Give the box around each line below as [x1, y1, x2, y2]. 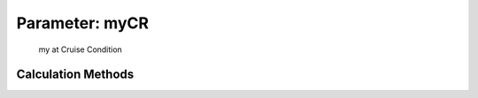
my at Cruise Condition [38, 44, 123, 55]
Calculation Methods [16, 67, 135, 82]
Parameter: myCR [16, 13, 150, 33]
